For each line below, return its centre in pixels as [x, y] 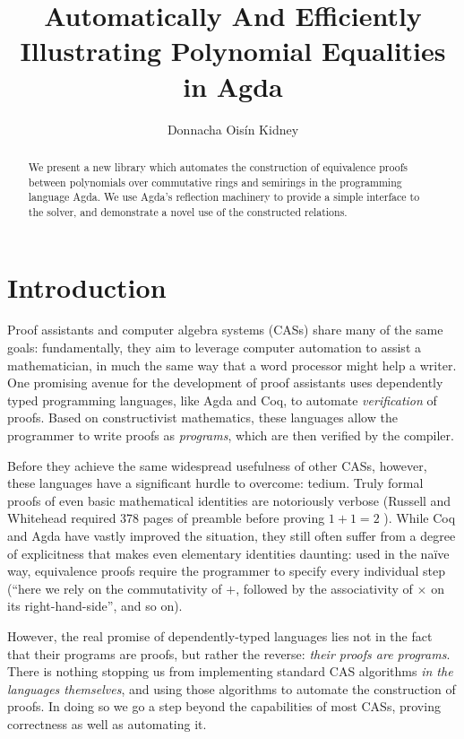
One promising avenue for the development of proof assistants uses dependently [225, 383]
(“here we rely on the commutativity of [115, 588]
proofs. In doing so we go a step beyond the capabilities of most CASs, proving [224, 706]
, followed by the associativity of [324, 588]
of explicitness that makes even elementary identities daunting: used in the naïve [228, 553]
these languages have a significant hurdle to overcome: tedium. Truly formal [215, 483]
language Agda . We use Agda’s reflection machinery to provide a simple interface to [224, 197]
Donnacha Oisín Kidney [233, 129]
